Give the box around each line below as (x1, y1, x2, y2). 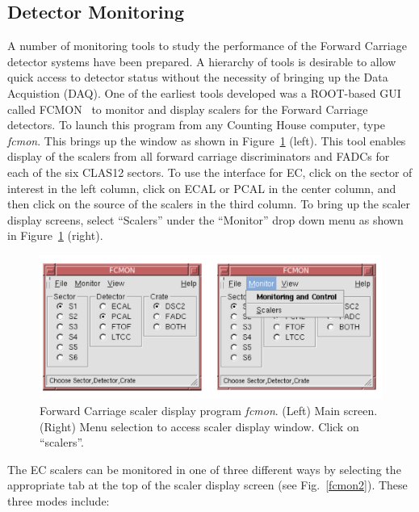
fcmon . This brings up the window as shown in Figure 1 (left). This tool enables (7, 132, 406, 149)
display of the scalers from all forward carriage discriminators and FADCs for (7, 148, 390, 165)
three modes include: (7, 492, 110, 509)
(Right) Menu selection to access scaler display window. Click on (40, 418, 359, 434)
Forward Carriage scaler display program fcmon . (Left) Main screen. (40, 401, 378, 418)
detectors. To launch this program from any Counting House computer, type (7, 116, 385, 133)
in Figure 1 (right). (7, 227, 103, 244)
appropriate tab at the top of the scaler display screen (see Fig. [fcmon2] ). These (7, 476, 408, 493)
